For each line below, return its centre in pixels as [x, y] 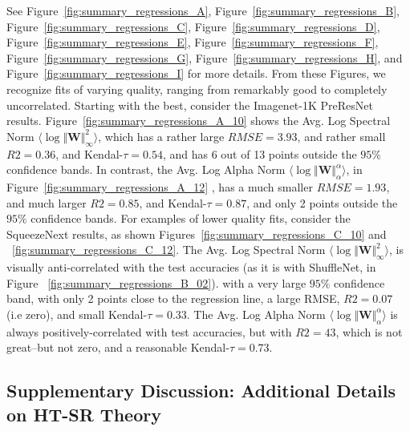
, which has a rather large [161, 136]
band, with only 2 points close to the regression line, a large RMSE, [173, 298]
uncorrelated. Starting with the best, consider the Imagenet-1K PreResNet [190, 105]
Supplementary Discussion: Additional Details [201, 391]
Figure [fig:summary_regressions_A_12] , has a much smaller [160, 186]
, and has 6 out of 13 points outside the [260, 153]
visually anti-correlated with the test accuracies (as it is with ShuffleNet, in [191, 267]
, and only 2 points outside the [322, 202]
